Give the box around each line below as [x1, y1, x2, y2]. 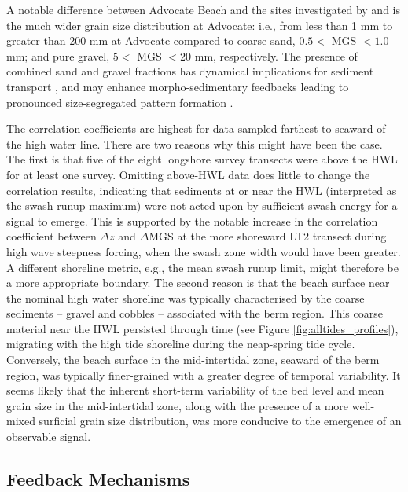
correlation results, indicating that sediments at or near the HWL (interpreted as [6, 182, 397, 198]
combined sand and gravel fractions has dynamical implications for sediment [6, 63, 374, 79]
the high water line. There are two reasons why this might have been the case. [6, 135, 383, 152]
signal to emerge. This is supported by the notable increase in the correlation [6, 212, 378, 229]
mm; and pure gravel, [6, 47, 110, 64]
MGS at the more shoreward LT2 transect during [149, 228, 387, 244]
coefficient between [6, 228, 97, 244]
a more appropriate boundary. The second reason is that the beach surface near [6, 274, 390, 291]
